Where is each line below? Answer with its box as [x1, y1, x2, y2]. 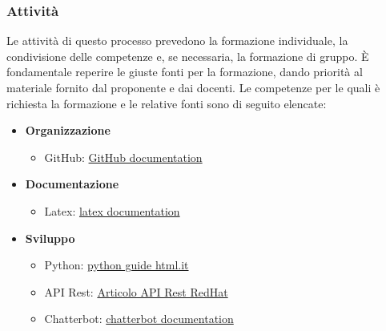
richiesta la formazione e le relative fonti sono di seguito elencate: [6, 95, 327, 111]
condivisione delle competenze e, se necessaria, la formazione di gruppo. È [6, 47, 369, 64]
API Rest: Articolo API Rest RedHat [44, 283, 228, 300]
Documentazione [25, 176, 119, 192]
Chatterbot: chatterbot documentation [44, 310, 234, 327]
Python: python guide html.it [44, 256, 189, 273]
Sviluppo [25, 229, 75, 246]
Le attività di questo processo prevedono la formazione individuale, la [6, 32, 348, 49]
